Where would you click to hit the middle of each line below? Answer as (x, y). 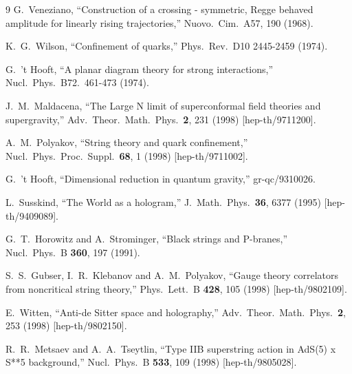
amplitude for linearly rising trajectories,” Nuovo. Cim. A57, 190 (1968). (159, 22)
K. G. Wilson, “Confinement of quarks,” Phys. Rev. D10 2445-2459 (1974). (167, 46)
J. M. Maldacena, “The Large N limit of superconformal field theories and (163, 105)
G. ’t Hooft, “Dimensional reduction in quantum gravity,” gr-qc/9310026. (161, 179)
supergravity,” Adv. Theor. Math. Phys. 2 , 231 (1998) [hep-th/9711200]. (161, 119)
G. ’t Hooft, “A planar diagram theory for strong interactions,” (140, 69)
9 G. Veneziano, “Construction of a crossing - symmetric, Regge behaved (159, 9)
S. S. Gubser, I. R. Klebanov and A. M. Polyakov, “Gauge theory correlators (172, 275)
